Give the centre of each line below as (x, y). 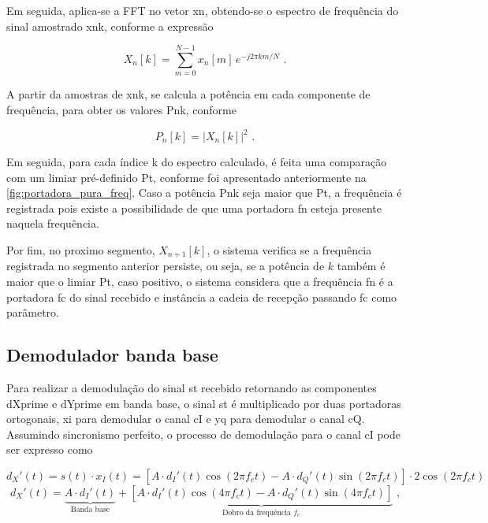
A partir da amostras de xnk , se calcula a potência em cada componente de (188, 94)
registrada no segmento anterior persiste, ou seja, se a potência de (166, 266)
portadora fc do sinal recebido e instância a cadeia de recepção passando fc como (202, 297)
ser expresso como (50, 449)
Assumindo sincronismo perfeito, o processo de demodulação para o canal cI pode (203, 434)
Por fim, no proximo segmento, (81, 249)
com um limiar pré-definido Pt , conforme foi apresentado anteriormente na (186, 177)
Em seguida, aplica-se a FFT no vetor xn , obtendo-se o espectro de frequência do (203, 10)
